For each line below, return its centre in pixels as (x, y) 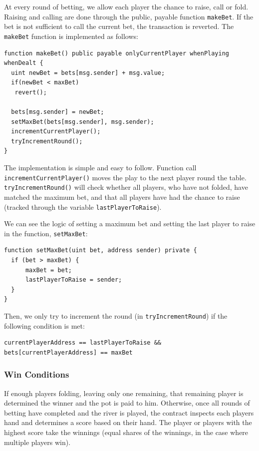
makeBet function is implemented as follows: (71, 36)
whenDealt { (24, 63)
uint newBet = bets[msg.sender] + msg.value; (88, 73)
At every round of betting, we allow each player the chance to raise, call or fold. (126, 6)
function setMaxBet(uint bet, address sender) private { (101, 250)
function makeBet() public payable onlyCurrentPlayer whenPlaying (117, 53)
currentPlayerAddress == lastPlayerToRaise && (83, 343)
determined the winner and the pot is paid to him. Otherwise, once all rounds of (127, 403)
